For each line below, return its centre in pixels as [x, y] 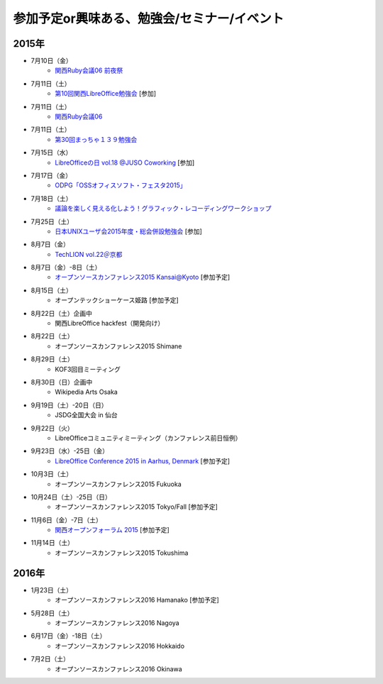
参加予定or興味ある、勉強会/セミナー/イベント [149, 18]
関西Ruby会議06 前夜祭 [89, 70]
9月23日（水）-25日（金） [70, 451]
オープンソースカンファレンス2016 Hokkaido [120, 646]
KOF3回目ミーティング [88, 369]
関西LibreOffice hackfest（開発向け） [110, 324]
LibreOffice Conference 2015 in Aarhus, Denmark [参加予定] [143, 460]
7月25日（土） [52, 221]
